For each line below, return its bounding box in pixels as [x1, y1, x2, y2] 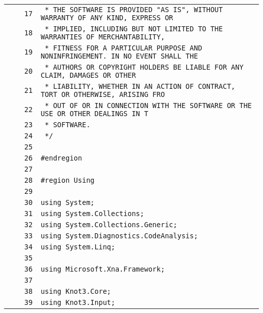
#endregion [40, 154, 82, 162]
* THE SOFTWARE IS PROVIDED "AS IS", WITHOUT [45, 6, 223, 14]
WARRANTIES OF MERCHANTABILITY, [40, 33, 165, 41]
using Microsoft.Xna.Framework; [40, 265, 165, 273]
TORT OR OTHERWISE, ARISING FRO [40, 90, 165, 98]
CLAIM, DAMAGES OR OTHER [40, 71, 136, 79]
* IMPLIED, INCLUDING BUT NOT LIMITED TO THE [45, 25, 223, 33]
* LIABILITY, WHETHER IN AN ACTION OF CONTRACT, [45, 82, 236, 90]
